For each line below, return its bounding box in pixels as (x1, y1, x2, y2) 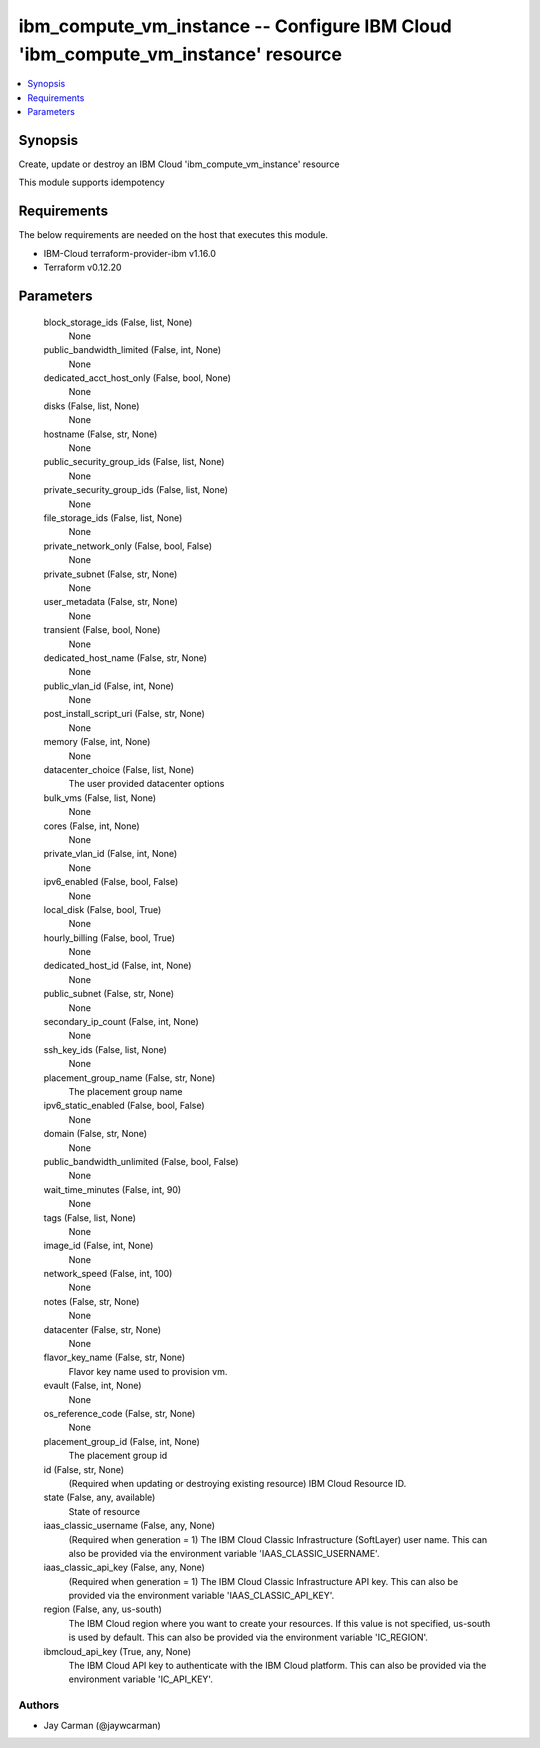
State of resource (68, 1505, 141, 1517)
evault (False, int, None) (43, 1380, 142, 1392)
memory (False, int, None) (43, 736, 151, 748)
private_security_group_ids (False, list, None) (43, 484, 229, 496)
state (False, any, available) (43, 1491, 156, 1504)
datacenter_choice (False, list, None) (43, 764, 195, 776)
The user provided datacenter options (68, 778, 225, 790)
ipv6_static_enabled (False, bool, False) (43, 1100, 205, 1112)
